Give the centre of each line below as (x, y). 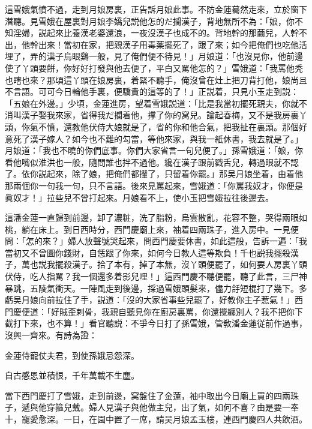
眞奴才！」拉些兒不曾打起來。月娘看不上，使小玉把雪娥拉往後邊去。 (139, 197)
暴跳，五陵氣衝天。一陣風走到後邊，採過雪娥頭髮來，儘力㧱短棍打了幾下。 (152, 288)
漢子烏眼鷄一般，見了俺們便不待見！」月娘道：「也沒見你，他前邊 (175, 56)
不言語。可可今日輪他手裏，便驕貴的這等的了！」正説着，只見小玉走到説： (152, 91)
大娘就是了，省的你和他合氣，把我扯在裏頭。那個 (202, 126)
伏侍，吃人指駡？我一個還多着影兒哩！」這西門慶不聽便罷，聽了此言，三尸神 (156, 276)
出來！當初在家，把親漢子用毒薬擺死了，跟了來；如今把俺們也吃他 (168, 44)
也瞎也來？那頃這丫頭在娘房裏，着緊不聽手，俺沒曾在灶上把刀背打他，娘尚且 (156, 79)
